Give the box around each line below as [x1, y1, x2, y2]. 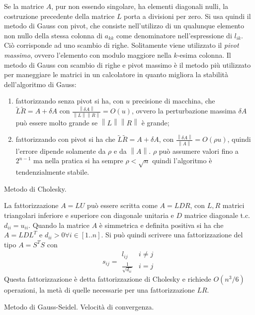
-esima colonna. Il [177, 49, 231, 60]
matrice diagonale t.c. [184, 210, 251, 220]
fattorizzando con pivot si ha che [15, 134, 115, 144]
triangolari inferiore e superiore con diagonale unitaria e [4, 210, 174, 220]
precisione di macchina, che [132, 96, 215, 106]
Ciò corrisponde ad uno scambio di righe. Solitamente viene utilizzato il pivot [4, 40, 239, 50]
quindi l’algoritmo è [152, 155, 212, 166]
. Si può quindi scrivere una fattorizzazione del [101, 229, 243, 240]
